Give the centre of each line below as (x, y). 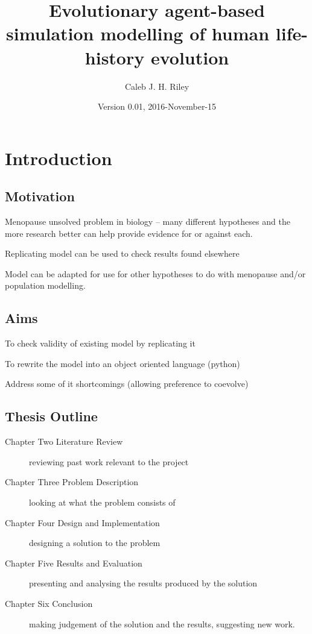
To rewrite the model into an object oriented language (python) (123, 363)
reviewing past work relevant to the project (109, 461)
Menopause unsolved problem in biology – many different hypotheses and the (148, 221)
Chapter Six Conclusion (49, 603)
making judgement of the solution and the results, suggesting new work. (162, 623)
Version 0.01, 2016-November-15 (157, 106)
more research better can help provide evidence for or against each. (129, 233)
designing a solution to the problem (95, 543)
